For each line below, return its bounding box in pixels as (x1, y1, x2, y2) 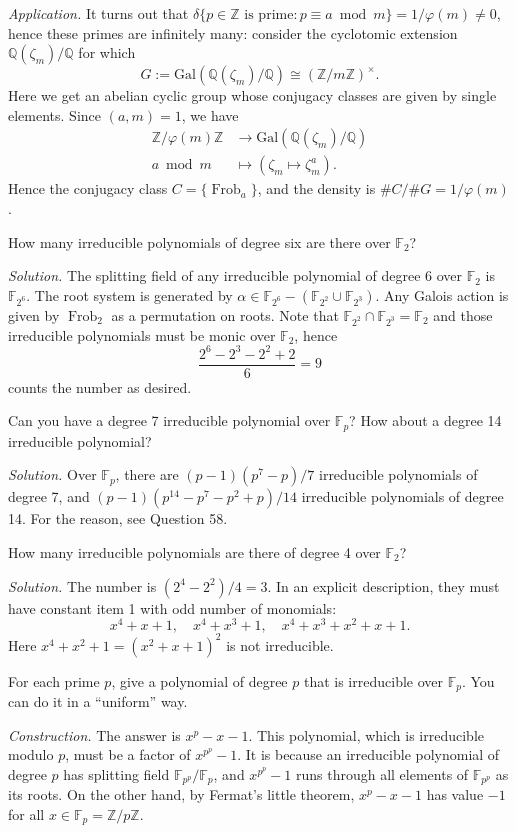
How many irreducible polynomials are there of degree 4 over (8, 541, 381, 562)
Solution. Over (8, 464, 97, 485)
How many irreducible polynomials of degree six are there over (8, 231, 391, 252)
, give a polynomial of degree (111, 670, 288, 691)
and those (433, 304, 493, 325)
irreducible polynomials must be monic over (8, 324, 276, 345)
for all (8, 804, 45, 824)
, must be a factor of (65, 744, 191, 765)
